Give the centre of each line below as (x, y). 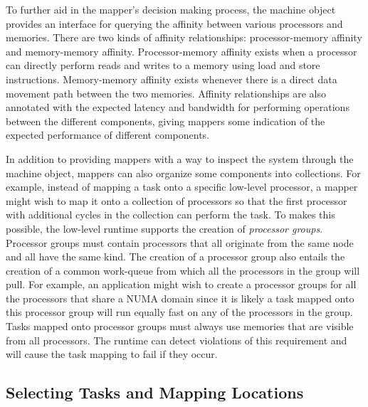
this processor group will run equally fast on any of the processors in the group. (179, 312)
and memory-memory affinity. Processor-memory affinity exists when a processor (182, 51)
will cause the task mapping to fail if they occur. (112, 354)
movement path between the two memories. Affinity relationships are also (166, 93)
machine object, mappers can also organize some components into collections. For (183, 173)
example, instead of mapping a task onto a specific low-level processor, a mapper (182, 187)
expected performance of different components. (108, 135)
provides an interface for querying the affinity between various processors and (174, 23)
